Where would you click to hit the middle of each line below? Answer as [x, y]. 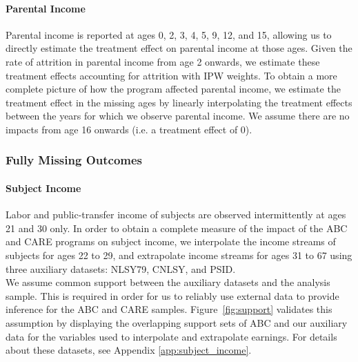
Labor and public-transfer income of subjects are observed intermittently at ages [176, 215]
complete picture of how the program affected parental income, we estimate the [173, 89]
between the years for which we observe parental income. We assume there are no [178, 116]
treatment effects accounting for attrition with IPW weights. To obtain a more [171, 75]
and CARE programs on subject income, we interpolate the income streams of [171, 241]
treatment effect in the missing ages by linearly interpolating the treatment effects [179, 102]
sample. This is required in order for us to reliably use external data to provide [172, 295]
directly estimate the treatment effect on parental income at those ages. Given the [179, 48]
